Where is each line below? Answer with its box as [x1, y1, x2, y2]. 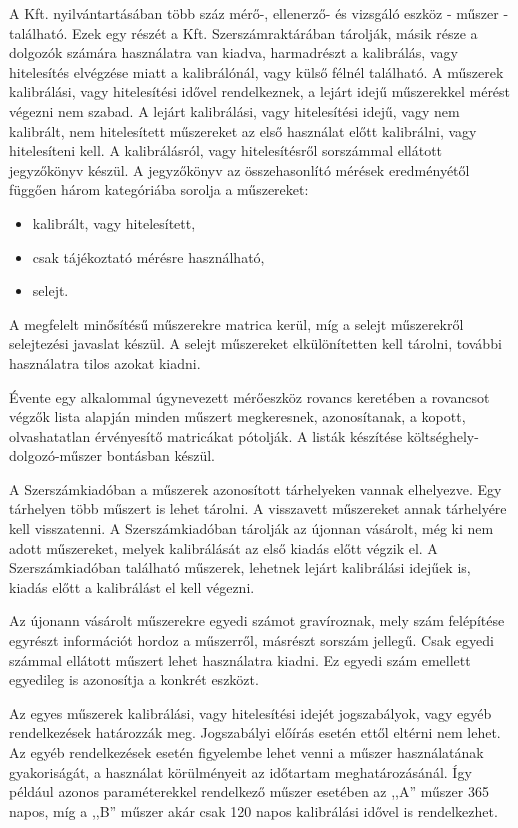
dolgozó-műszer [9, 445, 103, 466]
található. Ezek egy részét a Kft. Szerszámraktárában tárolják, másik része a [9, 22, 478, 43]
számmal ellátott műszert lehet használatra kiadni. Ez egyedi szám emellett [9, 649, 471, 670]
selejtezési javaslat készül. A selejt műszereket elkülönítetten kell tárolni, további [9, 333, 502, 354]
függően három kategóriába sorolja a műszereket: [9, 179, 309, 200]
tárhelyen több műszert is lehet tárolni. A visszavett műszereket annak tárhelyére [9, 498, 507, 519]
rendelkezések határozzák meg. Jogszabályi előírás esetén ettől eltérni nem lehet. [9, 722, 501, 743]
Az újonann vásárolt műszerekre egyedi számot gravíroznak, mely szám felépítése [9, 610, 505, 631]
